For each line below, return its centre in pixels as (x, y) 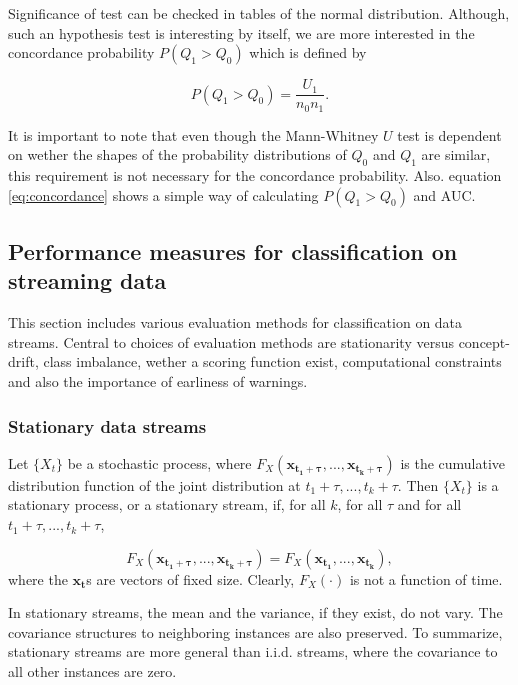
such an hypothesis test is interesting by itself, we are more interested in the (241, 32)
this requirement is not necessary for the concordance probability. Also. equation (255, 175)
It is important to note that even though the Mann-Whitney (193, 134)
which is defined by (308, 52)
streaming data (87, 280)
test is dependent (449, 134)
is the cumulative (453, 462)
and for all (429, 504)
